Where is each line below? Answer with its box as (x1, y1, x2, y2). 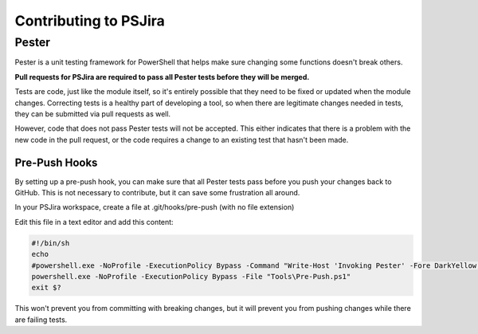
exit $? (31, 283, 61, 293)
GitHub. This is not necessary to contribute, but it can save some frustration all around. (14, 188, 300, 198)
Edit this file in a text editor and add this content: (14, 217, 174, 226)
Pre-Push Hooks (14, 155, 98, 169)
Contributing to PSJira (14, 12, 165, 29)
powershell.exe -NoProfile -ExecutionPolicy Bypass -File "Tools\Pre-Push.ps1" (31, 272, 351, 281)
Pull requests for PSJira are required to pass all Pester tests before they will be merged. (14, 72, 310, 81)
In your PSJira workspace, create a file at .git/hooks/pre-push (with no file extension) (14, 202, 295, 212)
